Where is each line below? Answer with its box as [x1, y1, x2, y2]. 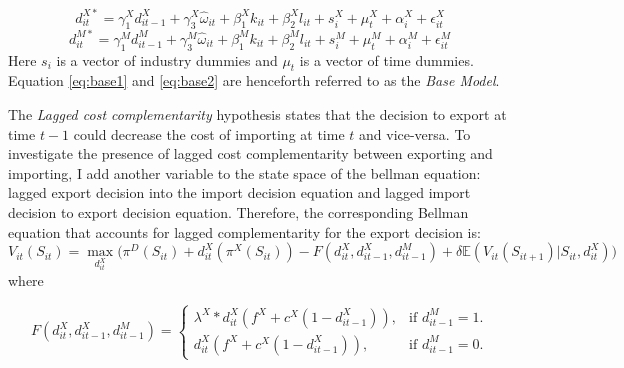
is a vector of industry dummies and [56, 49, 278, 70]
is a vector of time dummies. [299, 49, 474, 70]
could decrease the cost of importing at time [73, 123, 345, 144]
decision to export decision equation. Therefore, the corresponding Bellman [8, 201, 469, 222]
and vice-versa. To [359, 123, 471, 144]
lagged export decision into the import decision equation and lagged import [8, 182, 471, 203]
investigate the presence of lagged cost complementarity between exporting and [8, 143, 493, 164]
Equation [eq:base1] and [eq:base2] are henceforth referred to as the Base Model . [8, 70, 500, 91]
